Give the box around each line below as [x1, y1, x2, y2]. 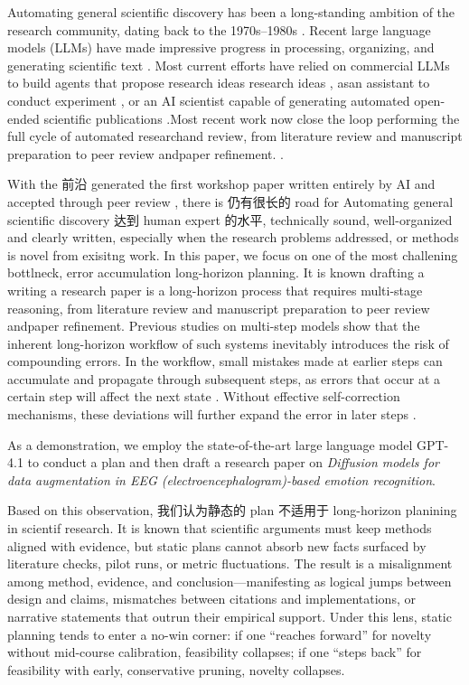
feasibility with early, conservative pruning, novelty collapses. [7, 660, 345, 679]
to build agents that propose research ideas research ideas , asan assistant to [7, 73, 430, 92]
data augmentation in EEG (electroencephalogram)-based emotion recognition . [7, 470, 436, 489]
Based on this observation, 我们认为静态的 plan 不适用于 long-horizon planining [7, 501, 457, 520]
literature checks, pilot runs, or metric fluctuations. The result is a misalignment [7, 554, 453, 573]
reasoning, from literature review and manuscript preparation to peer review [7, 298, 430, 317]
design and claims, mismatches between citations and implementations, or [7, 589, 416, 608]
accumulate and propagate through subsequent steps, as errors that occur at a [7, 369, 441, 388]
